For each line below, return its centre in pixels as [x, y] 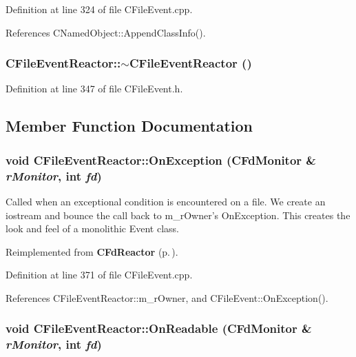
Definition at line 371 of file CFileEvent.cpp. [99, 275]
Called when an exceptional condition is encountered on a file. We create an [166, 201]
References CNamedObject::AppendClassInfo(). [106, 32]
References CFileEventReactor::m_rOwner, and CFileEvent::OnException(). [167, 297]
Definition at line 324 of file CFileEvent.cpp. [99, 9]
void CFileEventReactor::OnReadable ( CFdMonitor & [159, 328]
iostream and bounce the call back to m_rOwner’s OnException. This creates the [178, 215]
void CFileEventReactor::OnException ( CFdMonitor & [161, 160]
